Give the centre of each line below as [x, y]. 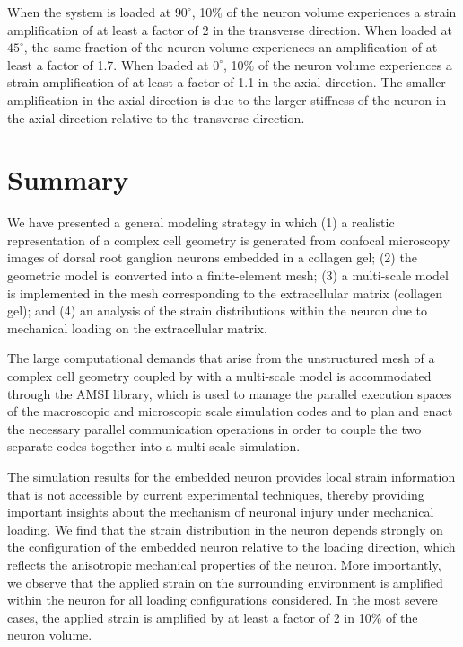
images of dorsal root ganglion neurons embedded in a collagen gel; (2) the [212, 257]
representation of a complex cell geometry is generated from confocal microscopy [229, 239]
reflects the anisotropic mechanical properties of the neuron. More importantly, [224, 564]
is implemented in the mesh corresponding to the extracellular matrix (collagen [225, 292]
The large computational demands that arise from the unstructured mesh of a [221, 358]
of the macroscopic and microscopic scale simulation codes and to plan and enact [230, 411]
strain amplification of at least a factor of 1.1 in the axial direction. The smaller [227, 82]
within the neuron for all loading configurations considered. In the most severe [223, 600]
